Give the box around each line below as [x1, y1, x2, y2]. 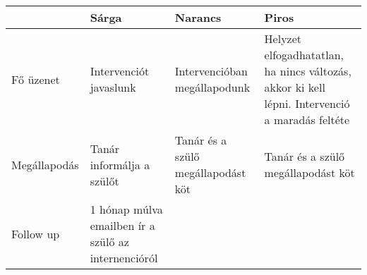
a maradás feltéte [264, 111, 350, 128]
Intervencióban [174, 63, 248, 79]
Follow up [11, 225, 60, 242]
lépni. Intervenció [264, 95, 350, 111]
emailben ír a [90, 217, 155, 233]
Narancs [174, 9, 222, 25]
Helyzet [264, 30, 302, 47]
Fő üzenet [11, 71, 60, 87]
